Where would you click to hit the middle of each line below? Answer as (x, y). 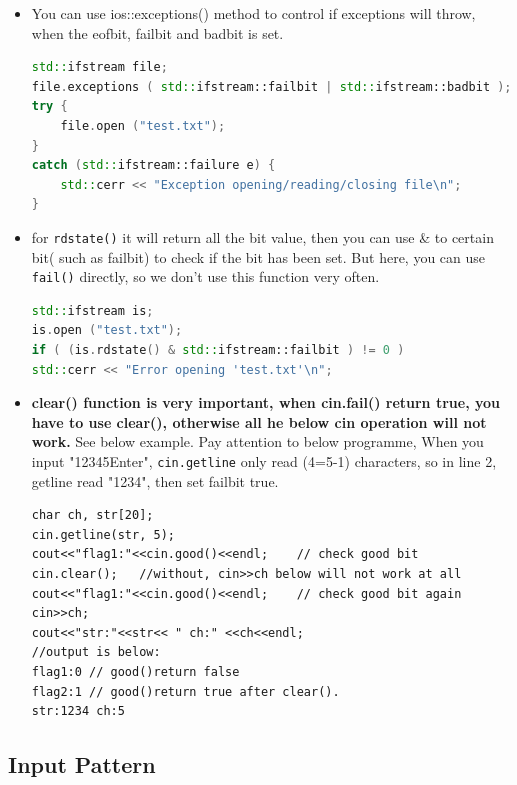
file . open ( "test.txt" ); (143, 125)
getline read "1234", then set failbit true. (155, 480)
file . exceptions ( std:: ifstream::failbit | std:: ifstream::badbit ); (271, 86)
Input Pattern (82, 764)
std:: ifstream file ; (99, 67)
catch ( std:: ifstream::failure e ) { (153, 165)
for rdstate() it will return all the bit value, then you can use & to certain (262, 236)
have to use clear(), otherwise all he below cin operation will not (259, 421)
